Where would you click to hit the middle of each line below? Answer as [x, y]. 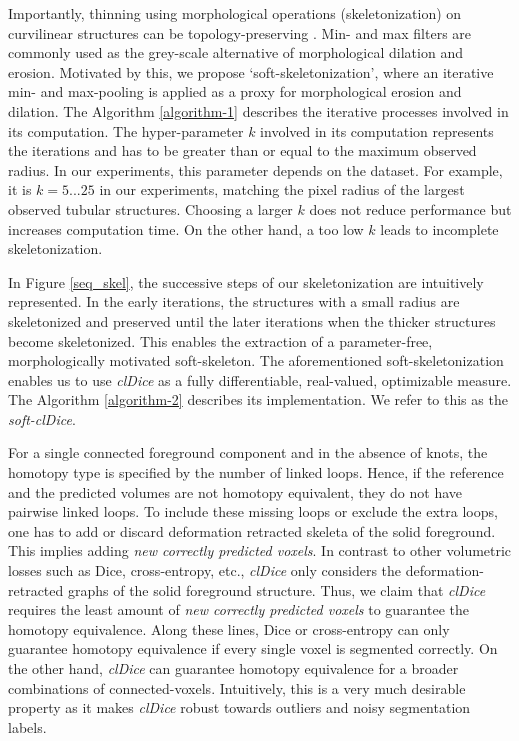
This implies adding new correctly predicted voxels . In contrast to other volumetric [260, 550]
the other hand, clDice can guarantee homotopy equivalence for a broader [233, 668]
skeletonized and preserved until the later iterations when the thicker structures [252, 320]
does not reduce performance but [410, 208]
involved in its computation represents [377, 130]
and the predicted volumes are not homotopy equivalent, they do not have [235, 491]
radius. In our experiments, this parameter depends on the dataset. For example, [255, 169]
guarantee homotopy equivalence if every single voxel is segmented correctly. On [253, 648]
